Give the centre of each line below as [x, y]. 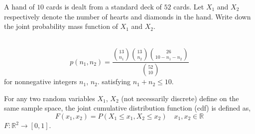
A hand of [19, 6]
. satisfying [114, 81]
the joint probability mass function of [61, 26]
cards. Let [189, 6]
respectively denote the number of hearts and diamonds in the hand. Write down [127, 16]
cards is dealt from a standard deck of [104, 6]
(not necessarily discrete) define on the [180, 98]
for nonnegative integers [41, 81]
